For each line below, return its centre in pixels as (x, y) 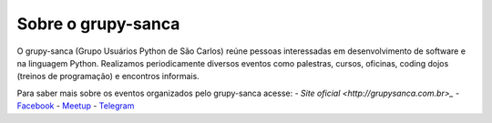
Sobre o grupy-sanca (98, 24)
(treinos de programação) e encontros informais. (108, 77)
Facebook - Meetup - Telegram (76, 106)
